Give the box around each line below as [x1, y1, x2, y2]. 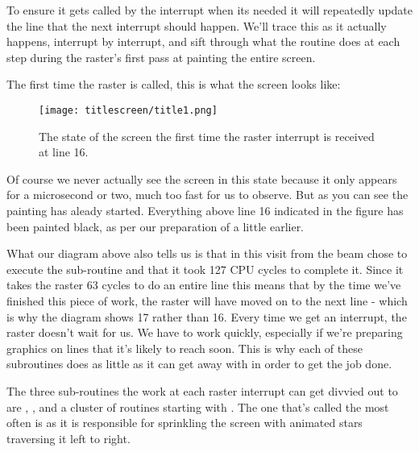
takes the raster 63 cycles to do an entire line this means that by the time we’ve [6, 276, 401, 293]
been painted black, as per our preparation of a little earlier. [6, 218, 305, 234]
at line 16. [39, 143, 89, 160]
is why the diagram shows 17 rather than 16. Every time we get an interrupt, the [6, 308, 407, 325]
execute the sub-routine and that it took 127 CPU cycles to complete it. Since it [6, 260, 404, 277]
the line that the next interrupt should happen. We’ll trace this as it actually [6, 17, 387, 34]
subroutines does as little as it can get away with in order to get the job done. [6, 355, 392, 372]
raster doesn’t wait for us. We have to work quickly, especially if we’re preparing [6, 324, 403, 341]
